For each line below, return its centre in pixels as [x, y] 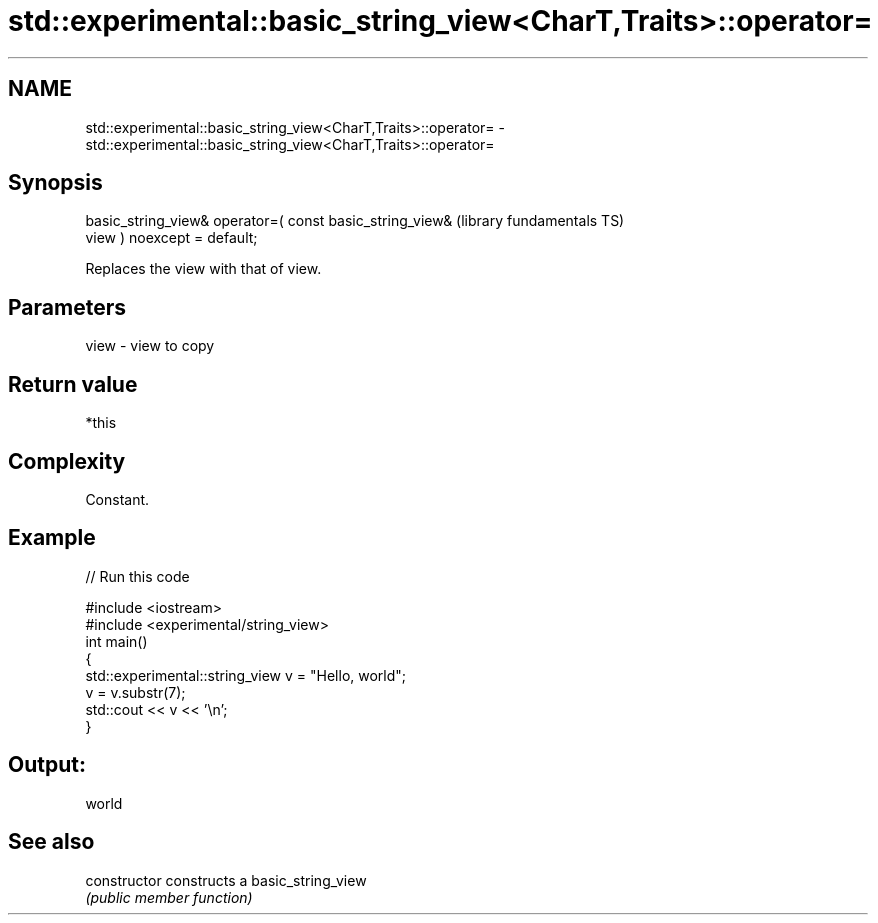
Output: [47, 765]
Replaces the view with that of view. [203, 269]
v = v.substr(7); [135, 692]
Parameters [67, 307]
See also [51, 842]
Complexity [67, 461]
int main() [116, 641]
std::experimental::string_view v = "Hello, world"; [246, 675]
